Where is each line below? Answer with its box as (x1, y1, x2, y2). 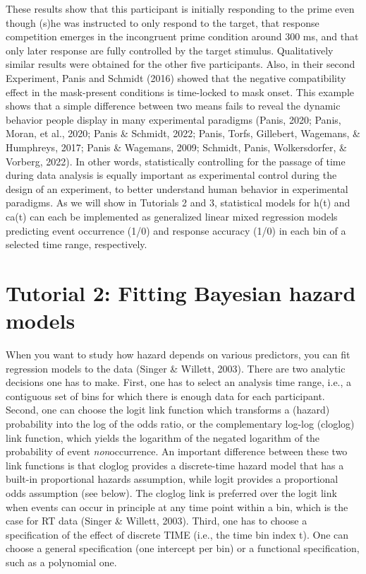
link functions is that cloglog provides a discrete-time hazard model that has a (6, 457, 344, 472)
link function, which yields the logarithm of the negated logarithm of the (6, 430, 320, 445)
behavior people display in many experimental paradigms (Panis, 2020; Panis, (6, 112, 341, 127)
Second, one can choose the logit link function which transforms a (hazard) (6, 402, 330, 417)
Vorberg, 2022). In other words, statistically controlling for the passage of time (6, 153, 346, 168)
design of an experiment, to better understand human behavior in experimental (6, 181, 348, 196)
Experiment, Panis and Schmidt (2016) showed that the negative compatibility (6, 70, 346, 85)
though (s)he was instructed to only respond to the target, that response (6, 15, 319, 30)
